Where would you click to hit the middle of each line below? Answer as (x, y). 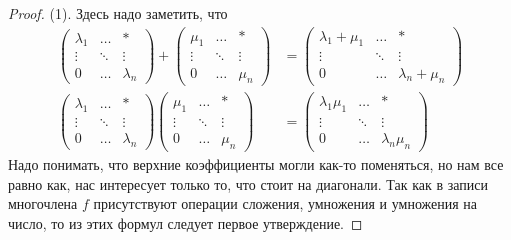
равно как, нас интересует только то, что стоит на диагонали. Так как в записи (248, 183)
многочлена (43, 203)
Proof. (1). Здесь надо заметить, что (118, 13)
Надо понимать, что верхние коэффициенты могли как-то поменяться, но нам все (256, 164)
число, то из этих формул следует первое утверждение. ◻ (185, 222)
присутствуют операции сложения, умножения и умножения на (285, 203)
